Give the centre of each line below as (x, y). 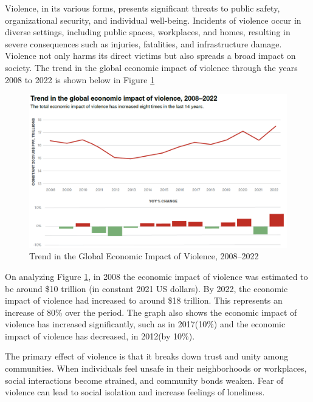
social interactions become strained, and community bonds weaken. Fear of (144, 380)
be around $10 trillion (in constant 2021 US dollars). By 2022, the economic (146, 288)
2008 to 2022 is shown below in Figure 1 (80, 79)
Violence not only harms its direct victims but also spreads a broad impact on (150, 56)
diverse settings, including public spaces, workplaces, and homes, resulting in (148, 32)
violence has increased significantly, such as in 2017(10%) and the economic (145, 324)
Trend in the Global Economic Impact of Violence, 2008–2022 (144, 256)
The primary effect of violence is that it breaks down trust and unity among (147, 356)
